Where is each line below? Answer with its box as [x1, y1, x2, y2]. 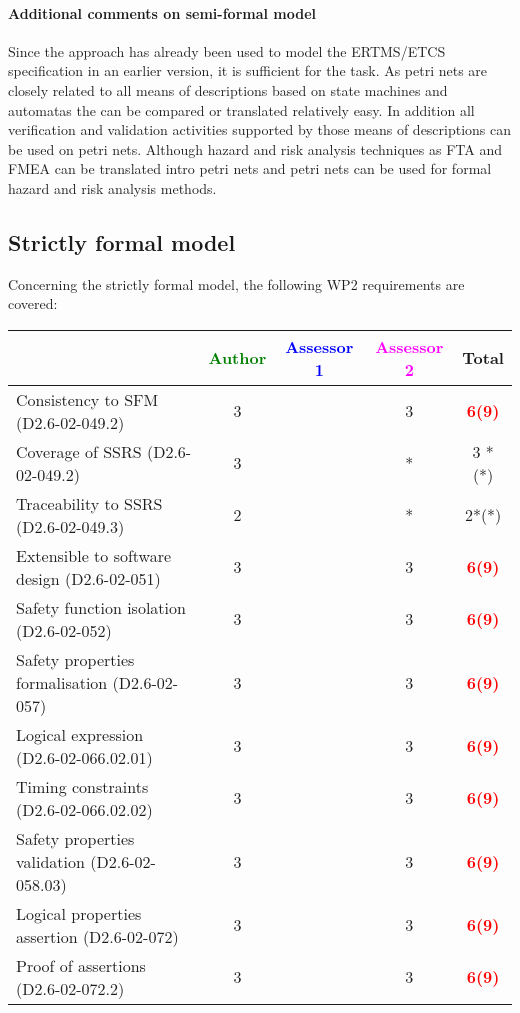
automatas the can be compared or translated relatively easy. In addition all [8, 99, 475, 120]
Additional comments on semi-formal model [8, 2, 317, 23]
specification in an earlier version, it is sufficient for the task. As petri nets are [8, 60, 488, 81]
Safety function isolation [16, 595, 186, 619]
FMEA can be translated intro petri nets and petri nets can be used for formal [8, 158, 492, 179]
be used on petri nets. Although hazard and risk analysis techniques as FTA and [8, 138, 502, 159]
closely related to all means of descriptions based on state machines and [8, 79, 448, 100]
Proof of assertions [16, 953, 146, 977]
